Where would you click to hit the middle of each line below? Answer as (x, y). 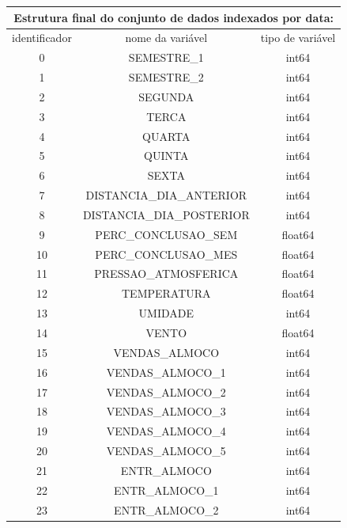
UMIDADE (166, 313)
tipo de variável (298, 38)
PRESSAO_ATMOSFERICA (166, 273)
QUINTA (166, 156)
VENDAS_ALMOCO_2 (166, 391)
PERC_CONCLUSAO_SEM (166, 234)
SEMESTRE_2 (166, 77)
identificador (42, 38)
